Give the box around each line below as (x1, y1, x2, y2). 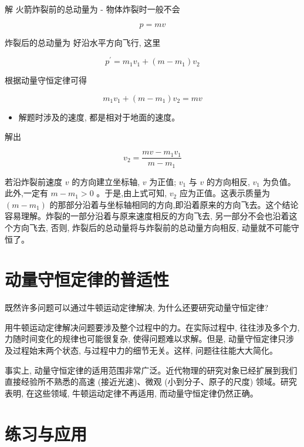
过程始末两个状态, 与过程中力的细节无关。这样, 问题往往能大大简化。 (12, 344, 278, 357)
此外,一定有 (5, 187, 48, 199)
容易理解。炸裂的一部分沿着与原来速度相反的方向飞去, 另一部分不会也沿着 (5, 210, 289, 222)
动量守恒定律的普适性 (5, 267, 170, 291)
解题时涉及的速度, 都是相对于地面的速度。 (18, 110, 180, 123)
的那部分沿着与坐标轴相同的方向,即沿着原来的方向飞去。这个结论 (49, 198, 299, 210)
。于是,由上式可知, (96, 187, 167, 199)
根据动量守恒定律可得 (5, 74, 87, 86)
